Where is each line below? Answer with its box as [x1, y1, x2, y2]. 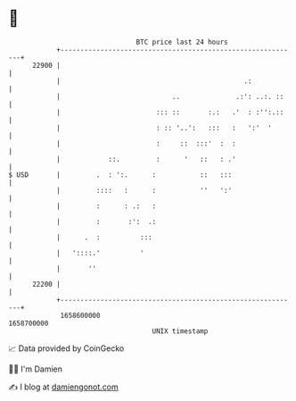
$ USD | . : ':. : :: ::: [8, 170, 233, 180]
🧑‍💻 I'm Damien [8, 363, 63, 374]
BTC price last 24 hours [136, 38, 228, 46]
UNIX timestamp [152, 326, 209, 336]
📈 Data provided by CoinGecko [8, 343, 125, 354]
